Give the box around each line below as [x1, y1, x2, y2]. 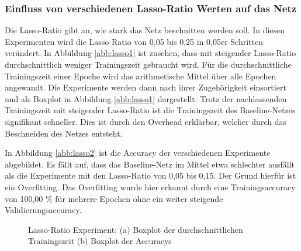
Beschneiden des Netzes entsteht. [5, 127, 123, 139]
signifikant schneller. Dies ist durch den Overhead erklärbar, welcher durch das [5, 115, 286, 127]
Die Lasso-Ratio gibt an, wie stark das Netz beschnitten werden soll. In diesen [5, 24, 285, 36]
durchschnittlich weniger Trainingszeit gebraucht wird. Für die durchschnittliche [5, 58, 292, 70]
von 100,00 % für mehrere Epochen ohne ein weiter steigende [5, 192, 223, 204]
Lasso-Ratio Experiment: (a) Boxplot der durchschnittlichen [28, 223, 243, 235]
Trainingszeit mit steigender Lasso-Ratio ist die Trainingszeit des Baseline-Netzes [5, 104, 296, 116]
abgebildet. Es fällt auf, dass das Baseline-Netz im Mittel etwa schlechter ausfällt [5, 158, 295, 170]
